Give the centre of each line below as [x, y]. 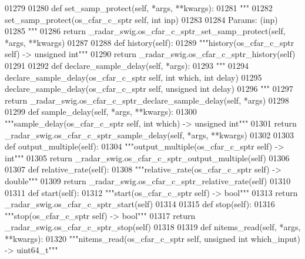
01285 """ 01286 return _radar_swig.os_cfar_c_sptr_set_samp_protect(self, [145, 31]
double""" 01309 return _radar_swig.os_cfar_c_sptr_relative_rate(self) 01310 [148, 180]
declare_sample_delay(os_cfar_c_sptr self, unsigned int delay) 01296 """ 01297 [149, 89]
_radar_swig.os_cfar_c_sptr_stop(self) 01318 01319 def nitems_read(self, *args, [153, 227]
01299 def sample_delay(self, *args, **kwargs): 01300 [101, 112]
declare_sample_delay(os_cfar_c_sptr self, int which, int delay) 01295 [133, 77]
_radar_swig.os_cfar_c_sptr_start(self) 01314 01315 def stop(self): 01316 [140, 204]
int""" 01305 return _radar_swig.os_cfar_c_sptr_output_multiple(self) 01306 [147, 157]
